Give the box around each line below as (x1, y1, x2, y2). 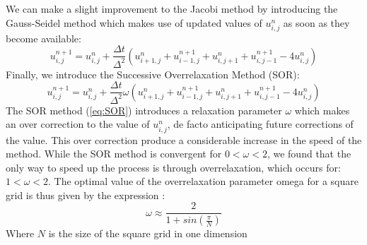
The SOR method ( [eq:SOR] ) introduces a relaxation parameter (6, 102, 282, 117)
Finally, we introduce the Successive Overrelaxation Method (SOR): (6, 66, 300, 81)
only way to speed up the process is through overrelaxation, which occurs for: (6, 160, 341, 174)
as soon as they (283, 15, 350, 30)
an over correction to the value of (6, 116, 150, 131)
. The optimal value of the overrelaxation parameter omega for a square (48, 174, 359, 189)
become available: (6, 30, 81, 45)
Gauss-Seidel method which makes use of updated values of (6, 15, 262, 30)
